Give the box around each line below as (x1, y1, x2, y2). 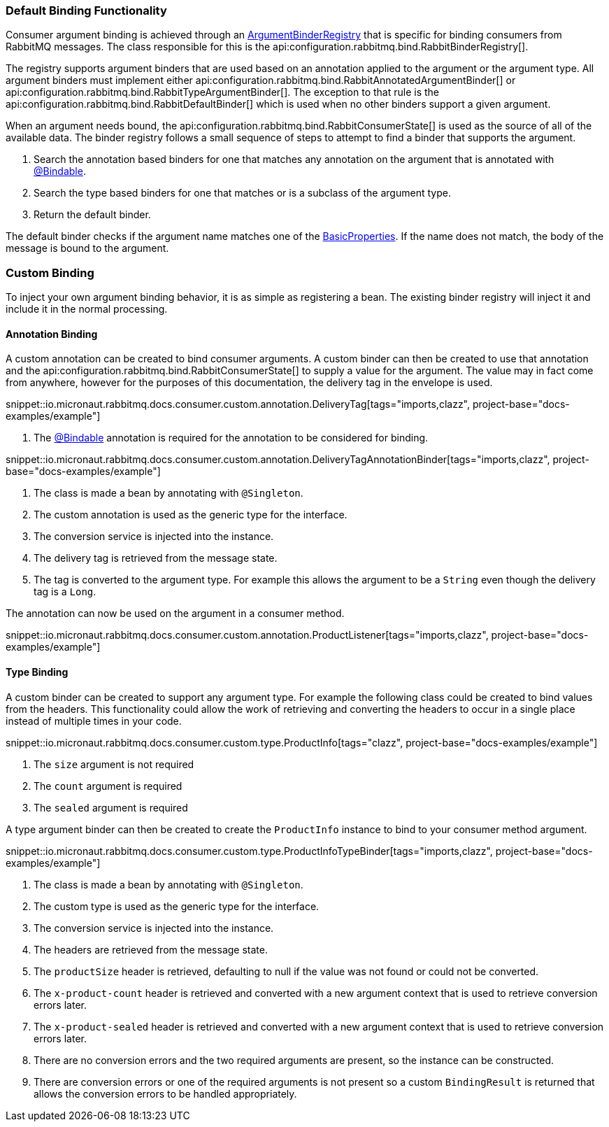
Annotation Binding (6, 327, 98, 340)
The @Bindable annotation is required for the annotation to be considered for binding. (34, 432, 429, 444)
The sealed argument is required (34, 801, 188, 814)
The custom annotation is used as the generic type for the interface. (34, 509, 348, 521)
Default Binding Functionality (6, 3, 167, 17)
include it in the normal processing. (6, 303, 168, 316)
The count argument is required (34, 779, 182, 792)
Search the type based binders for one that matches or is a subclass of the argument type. (34, 187, 451, 199)
